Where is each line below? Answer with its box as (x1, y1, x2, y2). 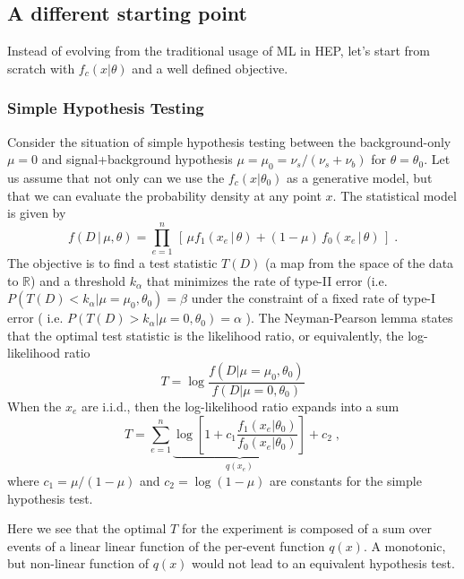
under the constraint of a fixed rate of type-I (191, 289, 436, 307)
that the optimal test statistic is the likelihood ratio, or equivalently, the (7, 325, 404, 344)
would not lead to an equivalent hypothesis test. (192, 554, 455, 573)
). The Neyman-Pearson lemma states (245, 308, 453, 327)
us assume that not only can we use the (7, 169, 225, 186)
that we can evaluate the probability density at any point (7, 186, 322, 204)
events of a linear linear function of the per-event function (7, 536, 325, 555)
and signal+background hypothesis (41, 150, 233, 169)
